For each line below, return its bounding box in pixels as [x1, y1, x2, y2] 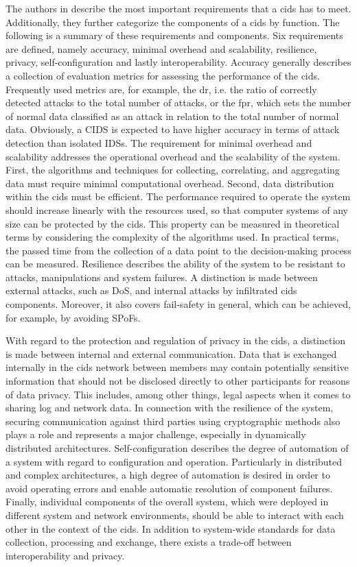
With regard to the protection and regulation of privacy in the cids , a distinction [5, 333, 346, 348]
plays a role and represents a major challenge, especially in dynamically [5, 427, 306, 442]
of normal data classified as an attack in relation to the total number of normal [5, 108, 339, 123]
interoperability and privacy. [5, 548, 125, 562]
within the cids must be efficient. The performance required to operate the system [5, 189, 351, 204]
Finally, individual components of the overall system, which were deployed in [5, 494, 329, 509]
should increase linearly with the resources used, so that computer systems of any [5, 202, 349, 217]
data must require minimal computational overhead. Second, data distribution [5, 176, 334, 190]
